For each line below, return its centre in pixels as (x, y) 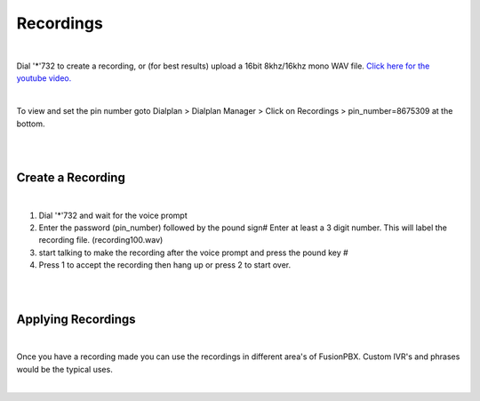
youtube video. (44, 78)
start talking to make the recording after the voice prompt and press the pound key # (193, 253)
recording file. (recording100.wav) (101, 240)
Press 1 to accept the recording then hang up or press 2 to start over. (165, 265)
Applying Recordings (76, 319)
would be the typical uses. (64, 369)
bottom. (31, 124)
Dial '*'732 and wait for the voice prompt (113, 215)
